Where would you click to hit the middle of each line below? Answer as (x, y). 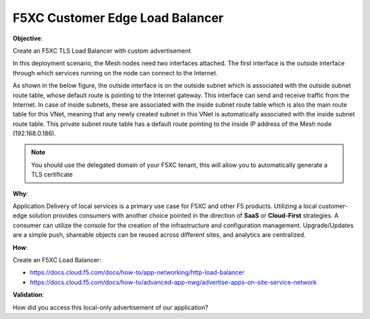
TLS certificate (52, 175)
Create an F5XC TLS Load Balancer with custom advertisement (102, 51)
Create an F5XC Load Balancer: (57, 259)
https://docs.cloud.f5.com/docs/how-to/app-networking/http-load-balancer (137, 272)
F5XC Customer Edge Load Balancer (118, 18)
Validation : (28, 295)
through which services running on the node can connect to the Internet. (115, 73)
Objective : (28, 38)
